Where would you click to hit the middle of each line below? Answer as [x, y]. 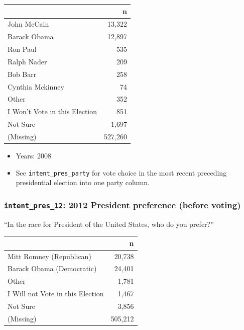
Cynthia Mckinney [36, 86]
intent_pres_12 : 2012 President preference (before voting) [123, 204]
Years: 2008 [33, 156]
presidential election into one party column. [83, 182]
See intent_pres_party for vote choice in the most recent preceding [121, 172]
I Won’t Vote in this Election [52, 111]
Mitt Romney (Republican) [49, 256]
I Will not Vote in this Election [56, 294]
